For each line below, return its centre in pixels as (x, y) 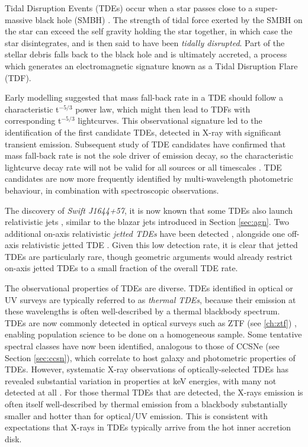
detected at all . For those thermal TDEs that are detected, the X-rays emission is (154, 392)
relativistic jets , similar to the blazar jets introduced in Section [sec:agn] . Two (147, 222)
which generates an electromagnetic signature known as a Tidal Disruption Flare (151, 65)
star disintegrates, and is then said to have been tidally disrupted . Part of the (145, 42)
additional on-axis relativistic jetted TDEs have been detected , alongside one (145, 233)
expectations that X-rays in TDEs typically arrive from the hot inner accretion (148, 427)
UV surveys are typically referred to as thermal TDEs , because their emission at (150, 299)
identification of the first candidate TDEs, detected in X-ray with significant (143, 132)
